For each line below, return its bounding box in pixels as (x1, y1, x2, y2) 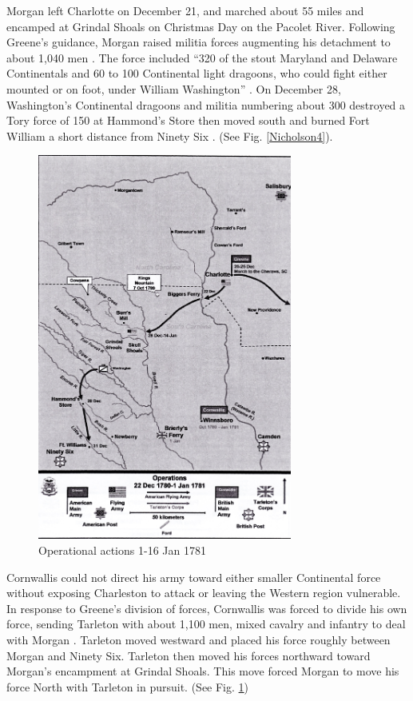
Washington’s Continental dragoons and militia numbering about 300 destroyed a (6, 96, 406, 113)
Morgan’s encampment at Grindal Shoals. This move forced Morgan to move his (6, 663, 399, 679)
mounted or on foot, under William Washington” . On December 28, (6, 80, 341, 97)
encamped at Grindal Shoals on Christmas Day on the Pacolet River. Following (6, 18, 395, 34)
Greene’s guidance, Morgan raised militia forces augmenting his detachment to (6, 34, 391, 50)
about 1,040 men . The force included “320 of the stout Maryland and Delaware (6, 49, 398, 66)
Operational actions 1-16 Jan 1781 (38, 541, 206, 558)
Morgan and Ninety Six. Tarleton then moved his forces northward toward (6, 647, 371, 663)
